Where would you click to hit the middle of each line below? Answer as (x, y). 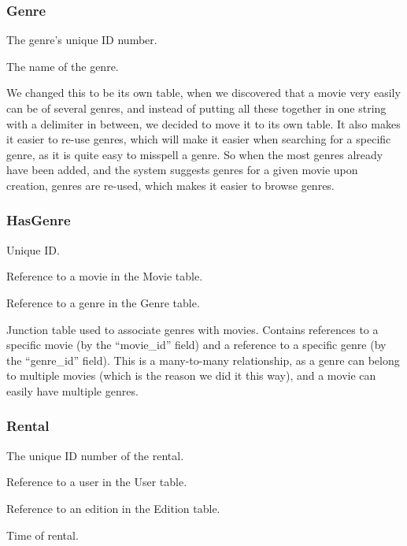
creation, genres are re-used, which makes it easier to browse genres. (170, 185)
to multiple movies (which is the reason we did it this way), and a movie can (191, 375)
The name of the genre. (63, 66)
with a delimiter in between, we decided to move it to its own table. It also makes (203, 123)
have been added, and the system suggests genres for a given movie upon (182, 170)
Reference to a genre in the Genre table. (103, 302)
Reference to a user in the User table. (97, 482)
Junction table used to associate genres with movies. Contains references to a (192, 329)
